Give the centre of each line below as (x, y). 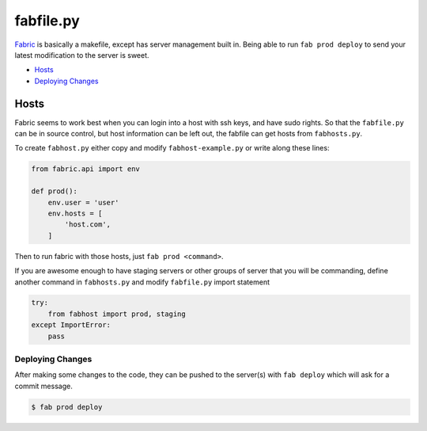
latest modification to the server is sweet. (82, 55)
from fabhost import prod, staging (117, 314)
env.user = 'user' (83, 202)
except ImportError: (71, 325)
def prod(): (55, 191)
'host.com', (87, 225)
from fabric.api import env (85, 169)
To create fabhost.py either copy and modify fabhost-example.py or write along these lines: (172, 148)
